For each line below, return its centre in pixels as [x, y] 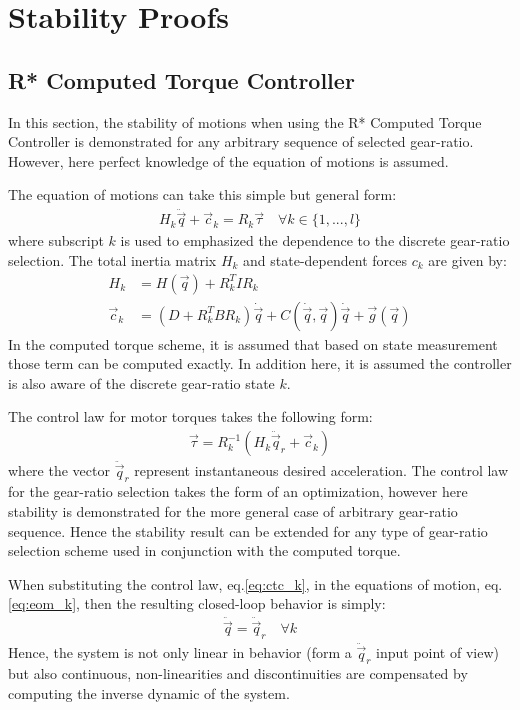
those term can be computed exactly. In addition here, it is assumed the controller [260, 363]
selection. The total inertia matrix [112, 260]
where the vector [59, 470]
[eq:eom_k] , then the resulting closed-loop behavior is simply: [197, 603]
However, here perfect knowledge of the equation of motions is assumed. [228, 160]
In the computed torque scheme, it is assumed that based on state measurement [253, 343]
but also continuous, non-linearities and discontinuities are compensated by [238, 673]
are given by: [467, 260]
